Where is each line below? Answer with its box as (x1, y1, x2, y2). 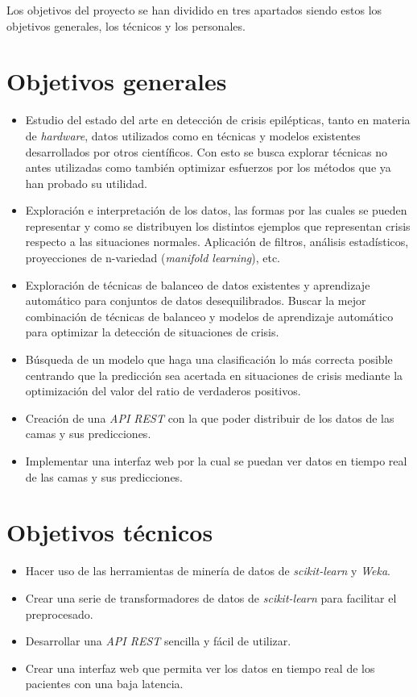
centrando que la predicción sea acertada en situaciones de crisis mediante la (25, 366, 403, 383)
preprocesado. (25, 605, 93, 622)
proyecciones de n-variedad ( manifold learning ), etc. (25, 249, 280, 266)
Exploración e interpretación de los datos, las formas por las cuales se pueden (25, 202, 407, 219)
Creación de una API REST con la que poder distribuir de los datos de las (25, 409, 394, 426)
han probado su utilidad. (25, 174, 147, 191)
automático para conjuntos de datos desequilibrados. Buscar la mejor (25, 292, 366, 309)
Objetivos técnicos (6, 515, 213, 549)
